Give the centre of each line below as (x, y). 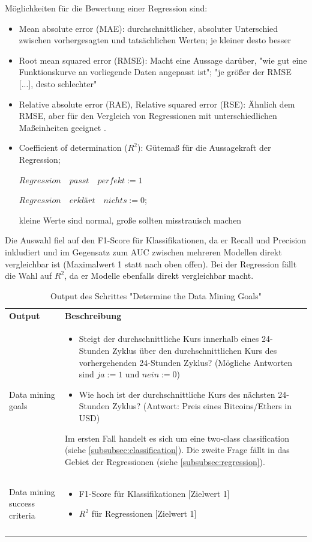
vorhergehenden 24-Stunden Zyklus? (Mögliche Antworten (186, 362)
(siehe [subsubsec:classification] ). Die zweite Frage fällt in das (177, 450)
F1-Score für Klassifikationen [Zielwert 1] (154, 493)
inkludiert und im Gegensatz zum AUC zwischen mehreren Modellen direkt (143, 251)
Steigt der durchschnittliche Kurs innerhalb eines (169, 339)
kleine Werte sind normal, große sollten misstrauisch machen (130, 220)
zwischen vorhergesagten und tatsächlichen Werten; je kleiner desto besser (155, 40)
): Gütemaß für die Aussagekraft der (204, 148)
